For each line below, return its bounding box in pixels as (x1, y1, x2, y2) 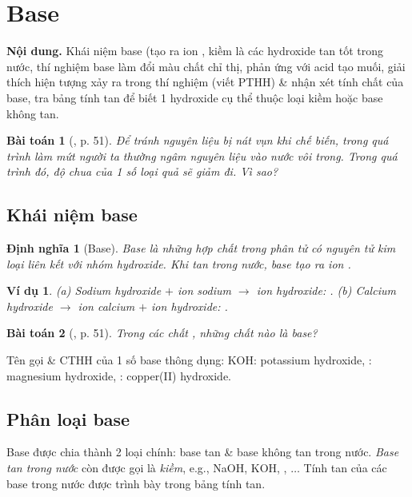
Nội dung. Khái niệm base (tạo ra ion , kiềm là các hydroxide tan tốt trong (6, 42, 383, 59)
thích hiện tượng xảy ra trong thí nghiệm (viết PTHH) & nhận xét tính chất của (6, 74, 404, 90)
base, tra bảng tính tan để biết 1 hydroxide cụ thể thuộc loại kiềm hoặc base (6, 89, 383, 105)
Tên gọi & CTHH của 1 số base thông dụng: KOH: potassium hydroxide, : (6, 352, 372, 368)
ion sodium (178, 282, 231, 299)
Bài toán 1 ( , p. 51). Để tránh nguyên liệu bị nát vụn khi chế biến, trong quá (6, 132, 389, 149)
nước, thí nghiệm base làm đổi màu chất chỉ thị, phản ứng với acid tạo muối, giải (6, 58, 406, 74)
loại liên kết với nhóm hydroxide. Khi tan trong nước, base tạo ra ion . (6, 255, 351, 272)
